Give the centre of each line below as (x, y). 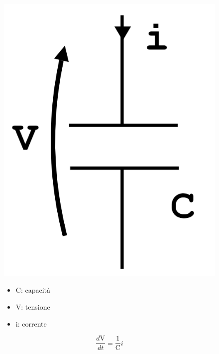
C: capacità (33, 290)
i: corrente (31, 323)
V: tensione (33, 307)
